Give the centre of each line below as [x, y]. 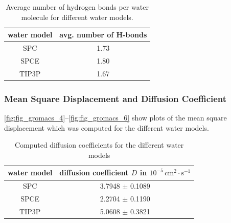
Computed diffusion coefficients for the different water [99, 145]
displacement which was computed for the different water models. [107, 127]
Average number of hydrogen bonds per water [77, 7]
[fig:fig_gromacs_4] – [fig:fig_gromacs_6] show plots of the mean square [115, 118]
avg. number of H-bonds [103, 35]
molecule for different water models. [77, 17]
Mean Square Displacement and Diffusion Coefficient [115, 98]
